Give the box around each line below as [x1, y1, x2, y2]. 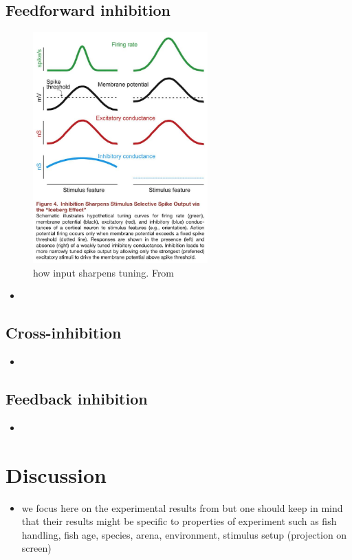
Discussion [5, 460, 107, 488]
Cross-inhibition [5, 322, 122, 343]
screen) [21, 541, 52, 555]
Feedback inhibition [5, 388, 148, 409]
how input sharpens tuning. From [33, 265, 175, 279]
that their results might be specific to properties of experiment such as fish [21, 514, 337, 528]
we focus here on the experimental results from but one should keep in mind [21, 500, 343, 515]
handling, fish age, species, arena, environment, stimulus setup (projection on [21, 527, 347, 541]
